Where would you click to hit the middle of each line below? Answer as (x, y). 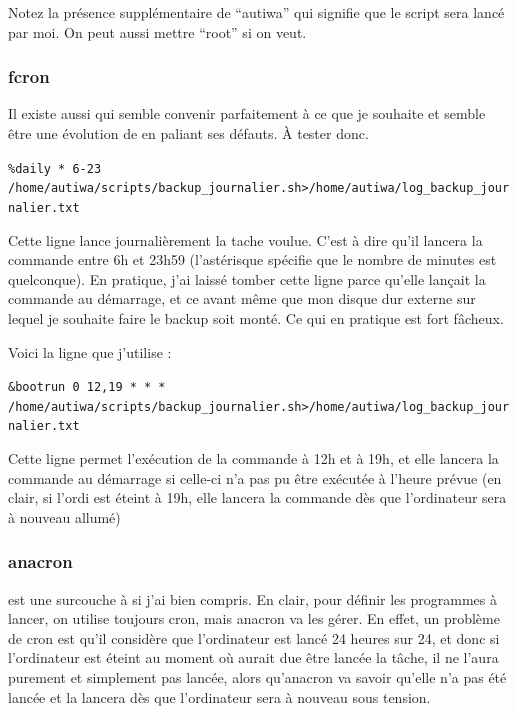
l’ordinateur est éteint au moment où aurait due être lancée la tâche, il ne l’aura (253, 657)
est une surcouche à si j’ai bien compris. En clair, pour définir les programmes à (252, 598)
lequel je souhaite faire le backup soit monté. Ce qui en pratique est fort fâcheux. (256, 317)
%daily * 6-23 (55, 168)
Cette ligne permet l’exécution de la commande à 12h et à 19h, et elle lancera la (253, 458)
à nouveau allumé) (64, 516)
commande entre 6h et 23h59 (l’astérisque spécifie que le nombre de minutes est (252, 259)
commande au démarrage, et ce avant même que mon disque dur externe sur (242, 298)
